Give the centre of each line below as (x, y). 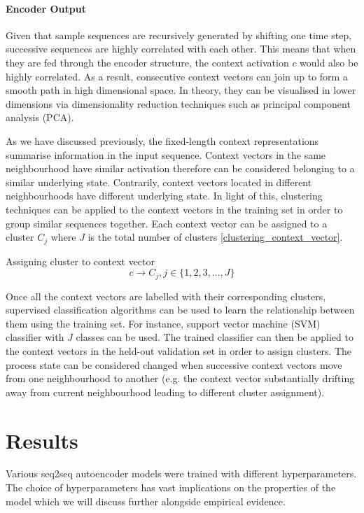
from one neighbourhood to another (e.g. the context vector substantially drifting (180, 378)
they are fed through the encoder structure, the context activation (147, 62)
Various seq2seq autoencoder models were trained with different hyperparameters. (181, 473)
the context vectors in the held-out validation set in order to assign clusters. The (179, 350)
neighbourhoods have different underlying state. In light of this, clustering (164, 196)
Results (42, 440)
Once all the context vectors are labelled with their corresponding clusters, (166, 296)
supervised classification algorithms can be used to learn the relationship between (180, 310)
